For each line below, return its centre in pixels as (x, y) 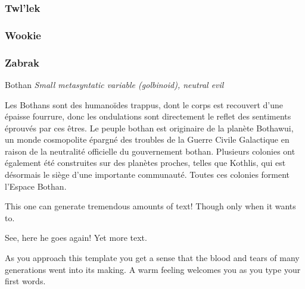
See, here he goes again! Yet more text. (76, 238)
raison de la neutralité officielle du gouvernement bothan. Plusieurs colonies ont (150, 151)
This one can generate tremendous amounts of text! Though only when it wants (150, 206)
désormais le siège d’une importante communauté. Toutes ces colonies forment (147, 175)
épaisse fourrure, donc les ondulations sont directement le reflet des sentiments (148, 116)
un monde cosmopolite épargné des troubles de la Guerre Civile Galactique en (147, 139)
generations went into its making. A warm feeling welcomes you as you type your (153, 269)
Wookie (23, 35)
